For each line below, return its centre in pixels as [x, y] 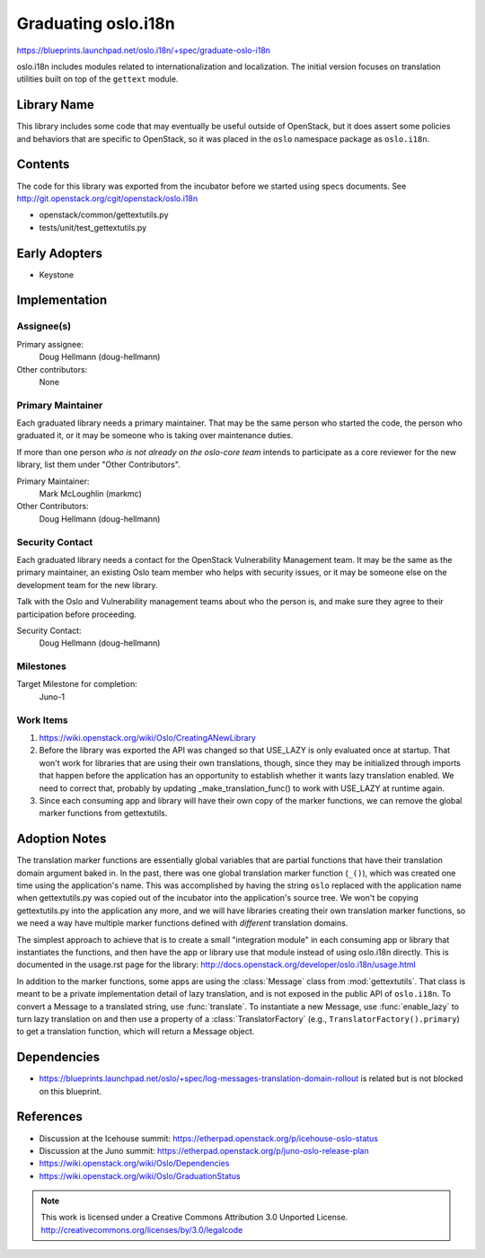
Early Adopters [60, 253]
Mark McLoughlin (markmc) [91, 494]
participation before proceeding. [76, 614]
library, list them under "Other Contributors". [99, 465]
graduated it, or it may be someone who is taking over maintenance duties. [155, 435]
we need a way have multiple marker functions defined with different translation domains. [182, 923]
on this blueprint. [71, 1091]
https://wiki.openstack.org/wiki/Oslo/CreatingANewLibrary [147, 737]
